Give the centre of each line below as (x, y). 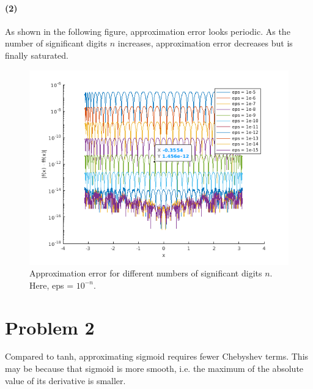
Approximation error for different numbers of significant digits (146, 273)
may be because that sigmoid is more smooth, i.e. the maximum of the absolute (154, 369)
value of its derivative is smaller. (65, 380)
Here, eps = (52, 285)
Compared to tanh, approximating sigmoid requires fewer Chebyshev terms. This (157, 356)
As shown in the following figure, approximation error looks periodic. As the (148, 31)
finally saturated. (37, 55)
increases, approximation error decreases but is (205, 43)
